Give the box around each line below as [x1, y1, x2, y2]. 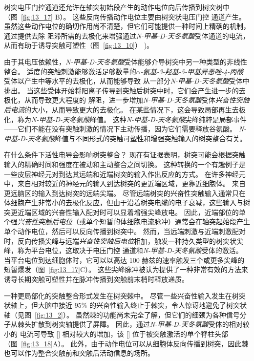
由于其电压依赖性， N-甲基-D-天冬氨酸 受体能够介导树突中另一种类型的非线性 [4, 56, 248, 66]
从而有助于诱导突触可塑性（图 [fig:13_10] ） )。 [4, 40, 154, 50]
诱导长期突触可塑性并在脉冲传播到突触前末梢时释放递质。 [4, 274, 189, 284]
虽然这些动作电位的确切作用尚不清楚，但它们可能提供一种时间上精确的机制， [4, 21, 250, 31]
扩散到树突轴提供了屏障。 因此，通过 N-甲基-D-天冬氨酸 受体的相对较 [31, 319, 250, 329]
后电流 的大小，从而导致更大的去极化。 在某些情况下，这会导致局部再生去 [4, 104, 239, 114]
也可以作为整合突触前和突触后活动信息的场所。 [4, 348, 154, 358]
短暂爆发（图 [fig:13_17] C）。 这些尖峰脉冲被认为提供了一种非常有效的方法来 [4, 264, 248, 275]
